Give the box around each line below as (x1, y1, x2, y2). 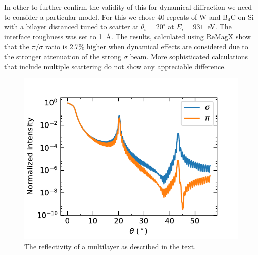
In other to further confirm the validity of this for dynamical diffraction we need (4, 2, 252, 12)
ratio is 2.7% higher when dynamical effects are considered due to (45, 41, 248, 52)
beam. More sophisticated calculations (130, 51, 248, 61)
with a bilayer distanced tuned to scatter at (4, 21, 139, 32)
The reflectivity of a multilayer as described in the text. (24, 241, 196, 251)
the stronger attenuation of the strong (4, 51, 122, 61)
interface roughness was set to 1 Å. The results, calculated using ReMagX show (4, 31, 251, 41)
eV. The (207, 21, 232, 32)
